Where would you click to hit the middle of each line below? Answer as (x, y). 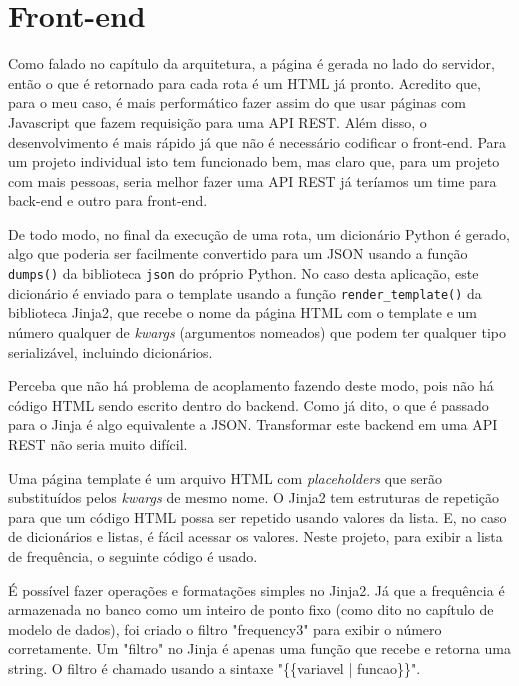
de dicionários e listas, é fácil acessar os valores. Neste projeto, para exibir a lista (255, 536)
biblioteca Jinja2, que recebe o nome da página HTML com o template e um (242, 312)
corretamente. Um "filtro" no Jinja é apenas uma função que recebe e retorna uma (259, 648)
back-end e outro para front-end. (108, 200)
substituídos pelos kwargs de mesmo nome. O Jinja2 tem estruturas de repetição (254, 497)
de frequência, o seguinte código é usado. (133, 555)
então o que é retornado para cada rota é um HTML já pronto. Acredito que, (244, 82)
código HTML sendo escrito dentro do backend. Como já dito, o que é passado (248, 404)
